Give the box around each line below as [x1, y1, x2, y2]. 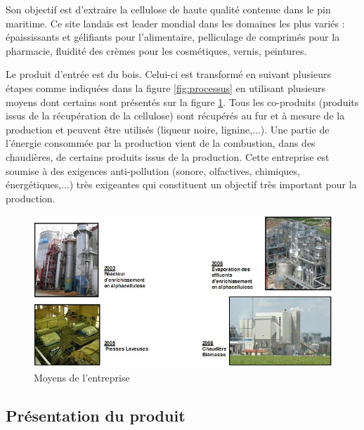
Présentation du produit [6, 404, 186, 426]
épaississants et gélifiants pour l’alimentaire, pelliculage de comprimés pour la [6, 30, 340, 44]
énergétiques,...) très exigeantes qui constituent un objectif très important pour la [6, 177, 357, 192]
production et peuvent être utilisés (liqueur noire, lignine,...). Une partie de [6, 122, 330, 136]
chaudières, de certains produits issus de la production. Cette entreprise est [6, 149, 330, 164]
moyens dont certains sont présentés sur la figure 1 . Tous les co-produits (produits [6, 94, 359, 109]
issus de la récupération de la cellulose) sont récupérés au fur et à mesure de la [6, 108, 345, 123]
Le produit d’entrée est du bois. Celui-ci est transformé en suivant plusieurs [6, 67, 331, 82]
